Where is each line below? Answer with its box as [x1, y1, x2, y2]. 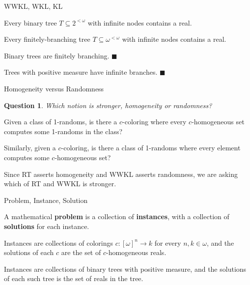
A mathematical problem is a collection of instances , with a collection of [4, 211, 229, 222]
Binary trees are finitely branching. [4, 50, 110, 60]
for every [154, 237, 181, 248]
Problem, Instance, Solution [4, 195, 88, 205]
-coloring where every [122, 116, 187, 127]
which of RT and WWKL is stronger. [4, 178, 116, 189]
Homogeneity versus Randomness [4, 83, 104, 93]
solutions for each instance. [4, 221, 89, 231]
